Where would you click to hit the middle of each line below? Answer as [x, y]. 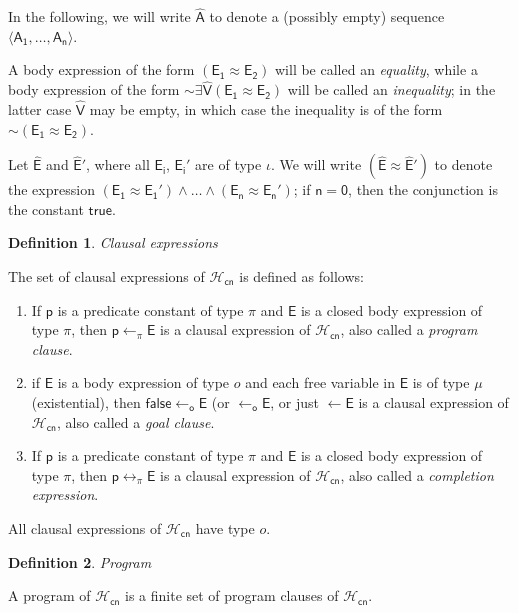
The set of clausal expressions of [106, 276]
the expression [51, 189]
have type [225, 527]
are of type [228, 164]
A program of [49, 595]
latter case [40, 109]
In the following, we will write [99, 16]
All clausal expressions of [85, 527]
